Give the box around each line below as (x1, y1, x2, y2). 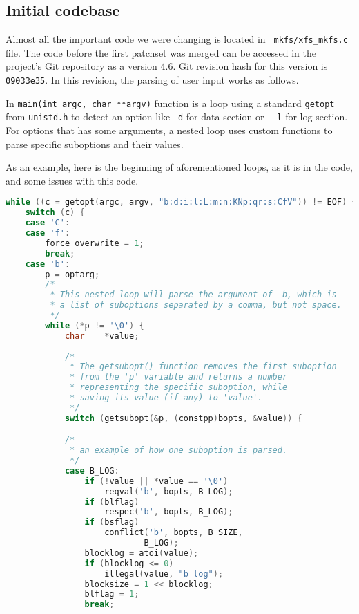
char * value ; (64, 331, 139, 341)
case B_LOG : (64, 465, 119, 476)
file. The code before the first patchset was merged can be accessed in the (6, 45, 316, 59)
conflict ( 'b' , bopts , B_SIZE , (104, 528, 243, 538)
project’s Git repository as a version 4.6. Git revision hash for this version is (6, 59, 328, 73)
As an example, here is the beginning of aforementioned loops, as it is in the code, (6, 160, 353, 174)
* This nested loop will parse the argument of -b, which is (50, 290, 337, 300)
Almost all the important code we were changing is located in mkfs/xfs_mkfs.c (6, 32, 348, 46)
